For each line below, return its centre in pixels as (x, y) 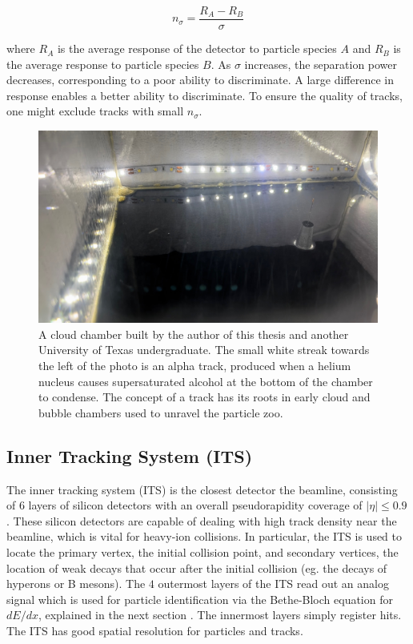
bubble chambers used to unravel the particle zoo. (161, 412)
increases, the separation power (321, 64)
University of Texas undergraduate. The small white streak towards (204, 350)
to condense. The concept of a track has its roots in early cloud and (204, 397)
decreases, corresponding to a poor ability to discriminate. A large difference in (200, 80)
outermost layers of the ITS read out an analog (273, 584)
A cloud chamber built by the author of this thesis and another (194, 334)
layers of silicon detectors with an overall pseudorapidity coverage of (195, 505)
